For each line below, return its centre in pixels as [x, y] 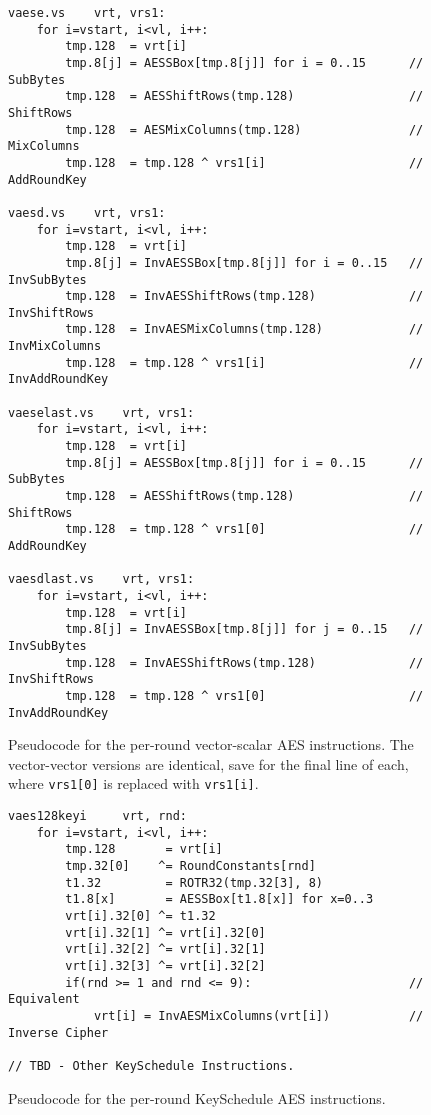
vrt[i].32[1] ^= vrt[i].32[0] [165, 932]
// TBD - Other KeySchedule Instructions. [151, 1065]
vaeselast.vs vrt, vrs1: [101, 412]
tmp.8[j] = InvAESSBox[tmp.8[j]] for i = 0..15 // [244, 262]
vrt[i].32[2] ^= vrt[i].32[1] [165, 949]
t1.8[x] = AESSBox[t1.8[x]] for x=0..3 [219, 899]
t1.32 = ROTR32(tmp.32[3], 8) [194, 882]
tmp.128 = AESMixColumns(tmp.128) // [244, 129]
